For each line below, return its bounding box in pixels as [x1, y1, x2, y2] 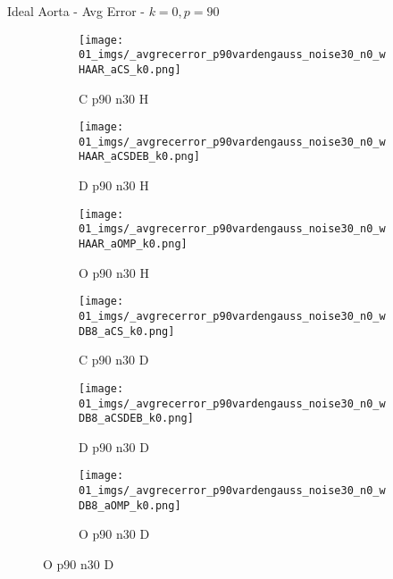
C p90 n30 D [79, 350, 149, 369]
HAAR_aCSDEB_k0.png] [79, 150, 201, 164]
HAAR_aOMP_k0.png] [79, 238, 188, 251]
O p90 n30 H [79, 263, 149, 281]
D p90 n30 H [79, 176, 149, 195]
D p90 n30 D [79, 437, 149, 456]
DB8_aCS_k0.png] [79, 324, 175, 338]
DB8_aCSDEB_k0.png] [79, 412, 194, 425]
